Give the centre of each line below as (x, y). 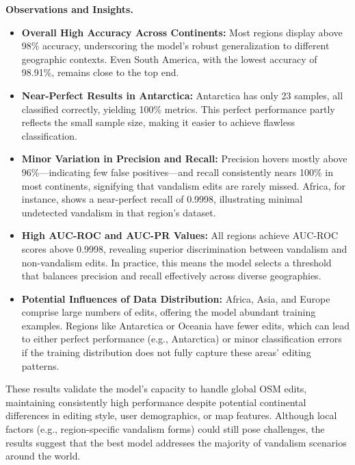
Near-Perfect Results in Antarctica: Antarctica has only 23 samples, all (182, 95)
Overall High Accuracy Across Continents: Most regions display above (182, 32)
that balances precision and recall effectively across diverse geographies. (171, 276)
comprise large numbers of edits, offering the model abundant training (169, 312)
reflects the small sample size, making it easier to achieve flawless (158, 122)
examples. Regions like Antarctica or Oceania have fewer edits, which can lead (186, 325)
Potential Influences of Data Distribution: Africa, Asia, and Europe (176, 298)
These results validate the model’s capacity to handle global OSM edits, (156, 389)
